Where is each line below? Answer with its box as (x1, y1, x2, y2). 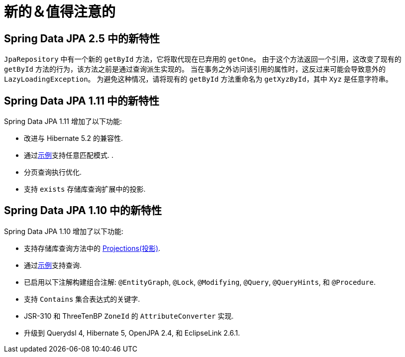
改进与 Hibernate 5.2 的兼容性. (24, 134, 123, 143)
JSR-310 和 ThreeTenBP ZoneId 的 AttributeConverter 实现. (24, 311, 234, 320)
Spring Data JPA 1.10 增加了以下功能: (4, 227, 124, 236)
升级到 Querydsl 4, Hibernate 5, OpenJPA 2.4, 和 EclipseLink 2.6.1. (24, 328, 240, 337)
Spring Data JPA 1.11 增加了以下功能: (4, 117, 122, 126)
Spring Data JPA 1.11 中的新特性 (4, 94, 159, 107)
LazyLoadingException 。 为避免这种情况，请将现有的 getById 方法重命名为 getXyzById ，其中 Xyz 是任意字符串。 (4, 75, 393, 84)
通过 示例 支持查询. (24, 260, 82, 269)
